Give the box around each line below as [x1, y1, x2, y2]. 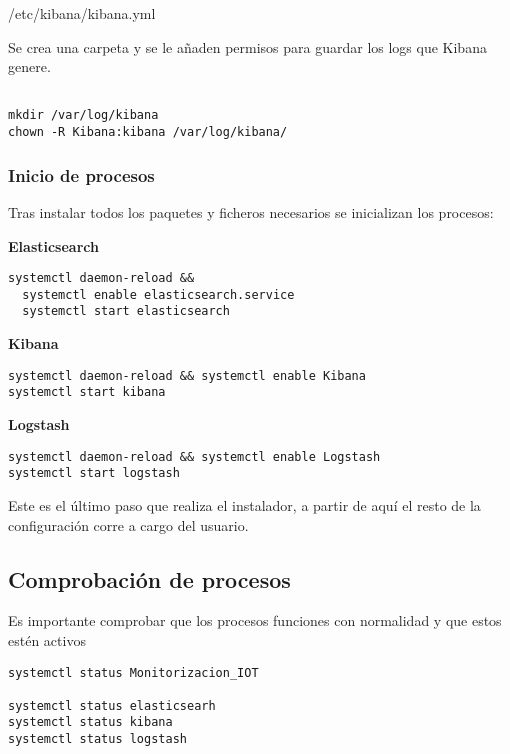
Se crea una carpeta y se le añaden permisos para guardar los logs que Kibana [8, 36, 487, 57]
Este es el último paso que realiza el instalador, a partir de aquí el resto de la [8, 494, 481, 515]
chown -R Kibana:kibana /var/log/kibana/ [8, 125, 288, 140]
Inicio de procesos [8, 162, 155, 187]
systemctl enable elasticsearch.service [22, 287, 295, 302]
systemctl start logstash [8, 466, 180, 481]
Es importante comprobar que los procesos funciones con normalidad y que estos [8, 610, 502, 631]
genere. [8, 56, 51, 77]
